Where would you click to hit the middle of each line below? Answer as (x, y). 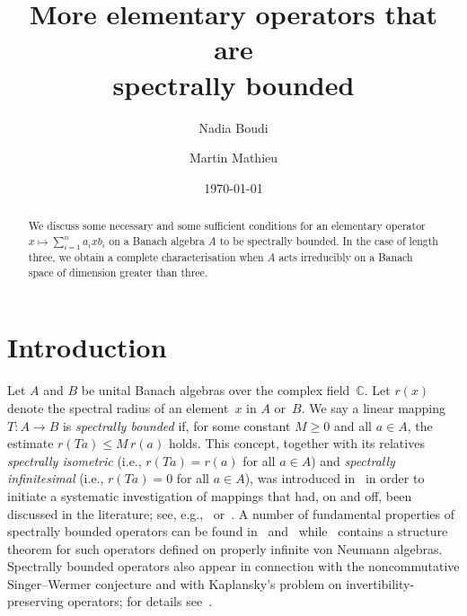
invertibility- (380, 583)
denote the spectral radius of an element (118, 407)
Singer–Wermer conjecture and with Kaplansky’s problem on (175, 583)
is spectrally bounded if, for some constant (176, 425)
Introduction (87, 347)
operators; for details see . (140, 601)
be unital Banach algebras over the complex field (216, 390)
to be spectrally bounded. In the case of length (329, 240)
